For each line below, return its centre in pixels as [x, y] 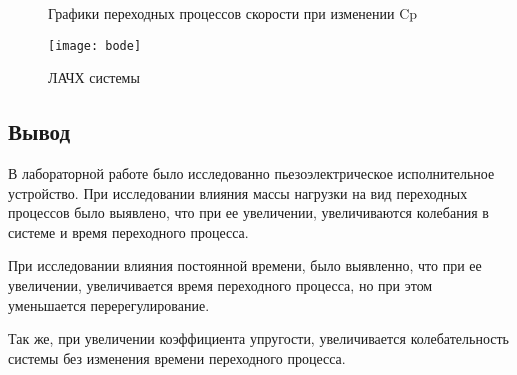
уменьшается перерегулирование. [109, 304]
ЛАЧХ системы [94, 77]
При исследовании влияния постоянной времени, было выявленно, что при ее [245, 265]
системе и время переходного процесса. [128, 231]
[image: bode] [95, 45]
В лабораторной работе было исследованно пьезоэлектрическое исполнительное [251, 173]
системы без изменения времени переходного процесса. [177, 357]
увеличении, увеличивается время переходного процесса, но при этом [220, 285]
